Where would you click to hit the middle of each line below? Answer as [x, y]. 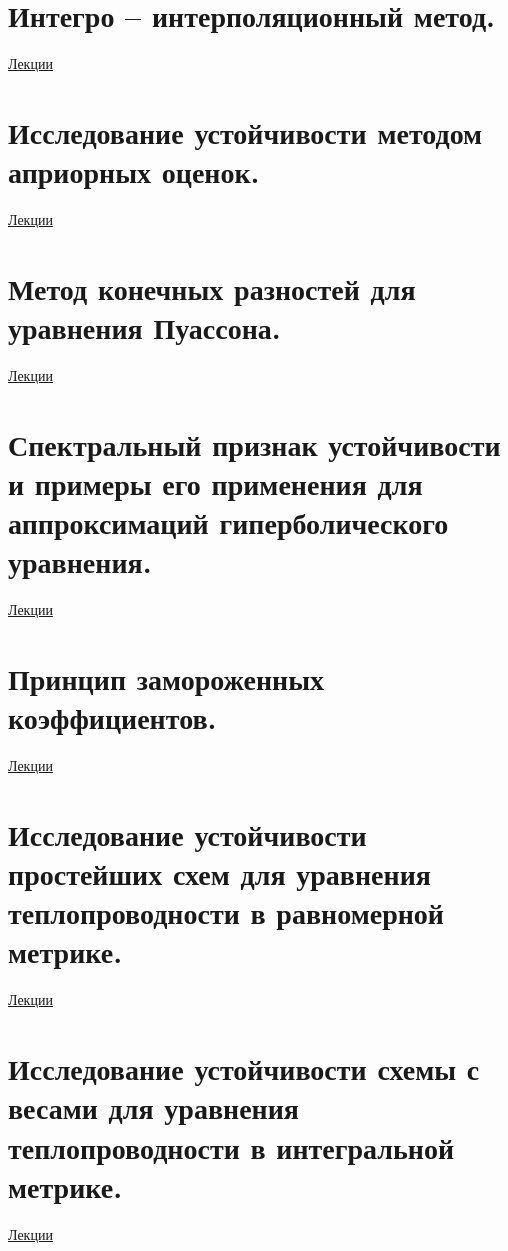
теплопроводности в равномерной [226, 912]
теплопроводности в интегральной [231, 1146]
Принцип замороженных [166, 678]
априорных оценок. [134, 171]
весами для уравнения [154, 1107]
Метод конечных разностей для [212, 287]
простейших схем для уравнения [219, 873]
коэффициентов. [112, 717]
